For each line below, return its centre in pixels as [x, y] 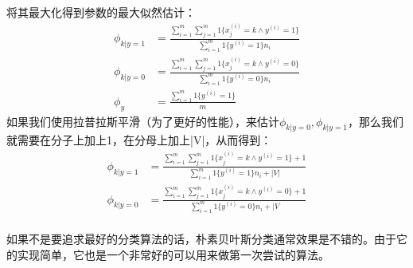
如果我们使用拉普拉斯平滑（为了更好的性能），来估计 [143, 121]
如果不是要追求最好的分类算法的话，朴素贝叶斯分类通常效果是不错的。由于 [201, 239]
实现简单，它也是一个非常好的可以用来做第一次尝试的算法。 [173, 254]
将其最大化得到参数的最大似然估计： [101, 12]
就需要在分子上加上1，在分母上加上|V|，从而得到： [139, 140]
